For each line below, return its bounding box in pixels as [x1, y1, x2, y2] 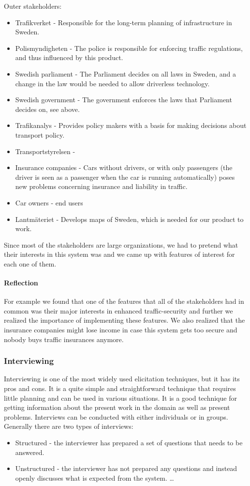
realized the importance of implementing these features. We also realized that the [4, 315, 245, 325]
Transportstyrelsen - [15, 146, 75, 156]
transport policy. [15, 129, 65, 140]
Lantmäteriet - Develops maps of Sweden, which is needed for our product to [15, 214, 244, 224]
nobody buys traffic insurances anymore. [4, 334, 124, 344]
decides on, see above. [15, 104, 80, 114]
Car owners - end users [15, 197, 83, 207]
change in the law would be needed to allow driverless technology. [15, 78, 210, 88]
